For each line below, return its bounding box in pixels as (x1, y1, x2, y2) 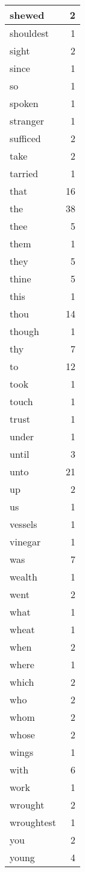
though (10, 324, 39, 338)
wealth (10, 570, 37, 584)
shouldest (10, 26, 49, 40)
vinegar (10, 535, 41, 548)
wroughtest (10, 815, 57, 829)
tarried (10, 166, 39, 180)
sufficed (10, 131, 41, 145)
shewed (10, 8, 45, 22)
